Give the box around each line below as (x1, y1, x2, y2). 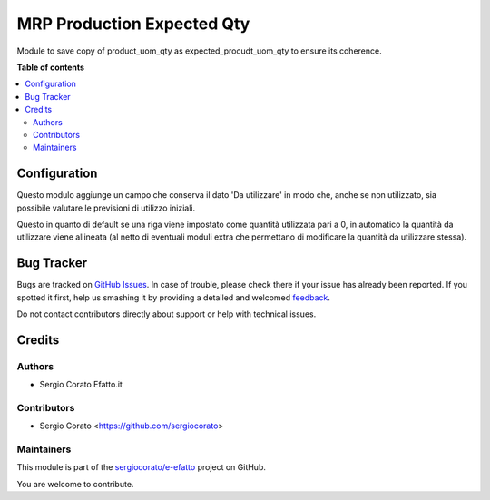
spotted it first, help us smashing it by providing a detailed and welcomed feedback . (16, 291, 331, 303)
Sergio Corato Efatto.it (39, 379, 122, 390)
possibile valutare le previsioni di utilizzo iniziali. (16, 202, 195, 213)
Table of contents (16, 62, 85, 73)
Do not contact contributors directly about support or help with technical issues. (16, 309, 317, 319)
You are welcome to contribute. (16, 478, 134, 489)
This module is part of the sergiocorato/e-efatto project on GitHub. (16, 462, 267, 473)
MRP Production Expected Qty (16, 14, 250, 34)
